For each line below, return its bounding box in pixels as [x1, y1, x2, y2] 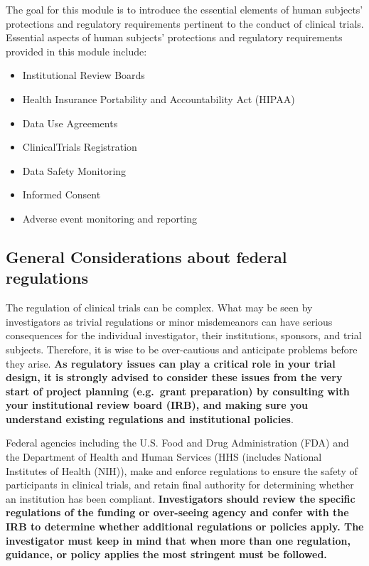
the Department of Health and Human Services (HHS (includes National [6, 449, 322, 464]
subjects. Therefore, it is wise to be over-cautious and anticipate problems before [6, 341, 358, 356]
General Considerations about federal [6, 245, 287, 267]
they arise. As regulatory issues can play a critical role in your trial [6, 356, 336, 370]
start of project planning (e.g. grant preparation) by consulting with [6, 383, 350, 398]
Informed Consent [22, 187, 101, 202]
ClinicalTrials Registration [22, 139, 137, 154]
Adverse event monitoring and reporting [22, 210, 198, 225]
